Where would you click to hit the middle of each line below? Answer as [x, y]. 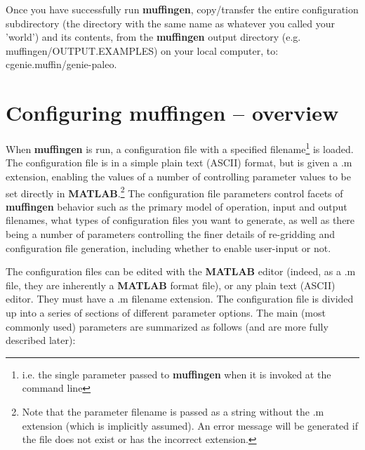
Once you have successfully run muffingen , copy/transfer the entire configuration [182, 9]
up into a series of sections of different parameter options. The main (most [166, 312]
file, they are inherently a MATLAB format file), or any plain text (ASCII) [171, 285]
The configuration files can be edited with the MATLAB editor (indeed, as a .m [181, 271]
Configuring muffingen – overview [172, 113]
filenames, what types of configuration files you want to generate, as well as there [180, 220]
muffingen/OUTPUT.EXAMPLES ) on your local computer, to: [142, 50]
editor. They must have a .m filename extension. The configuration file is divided [180, 299]
